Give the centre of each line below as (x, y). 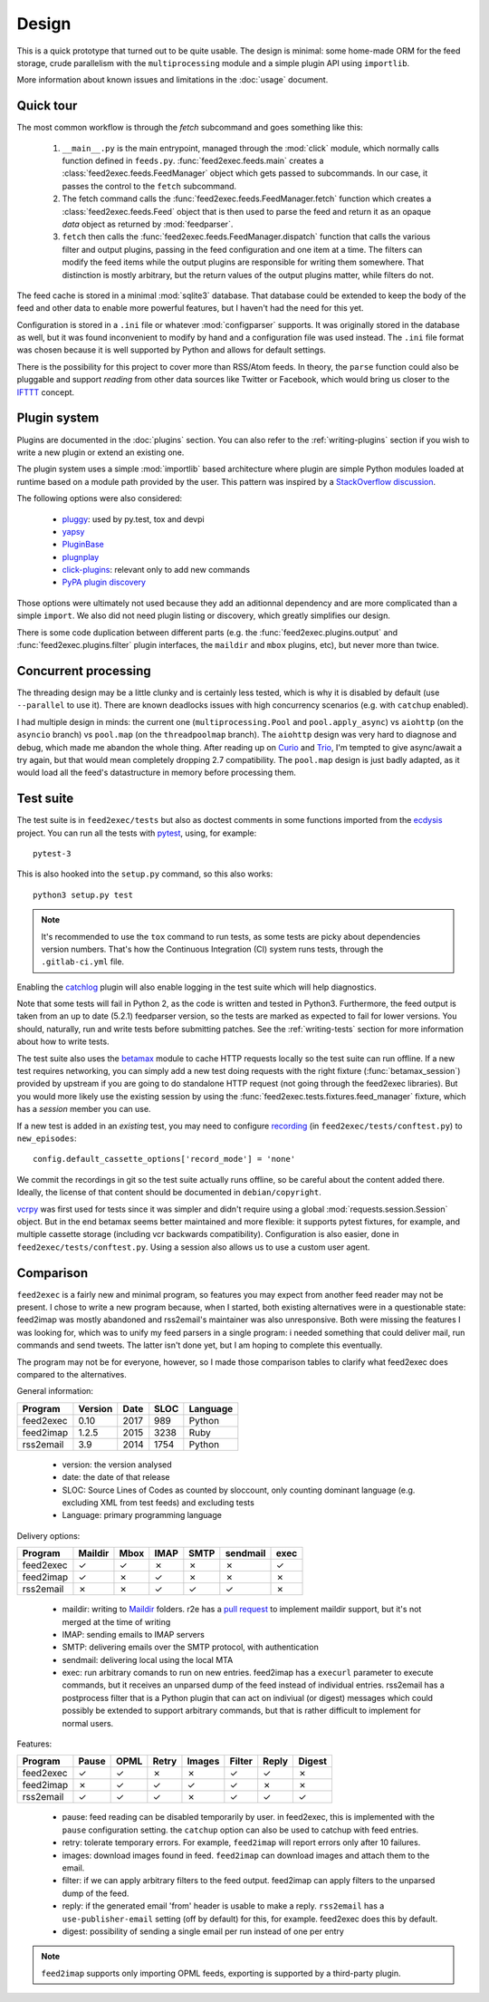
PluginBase (83, 545)
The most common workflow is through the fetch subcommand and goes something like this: (190, 128)
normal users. (88, 1723)
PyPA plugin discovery (104, 582)
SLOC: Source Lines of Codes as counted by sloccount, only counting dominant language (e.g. (239, 1490)
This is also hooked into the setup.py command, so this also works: (145, 874)
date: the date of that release (116, 1477)
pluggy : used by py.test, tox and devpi (133, 519)
